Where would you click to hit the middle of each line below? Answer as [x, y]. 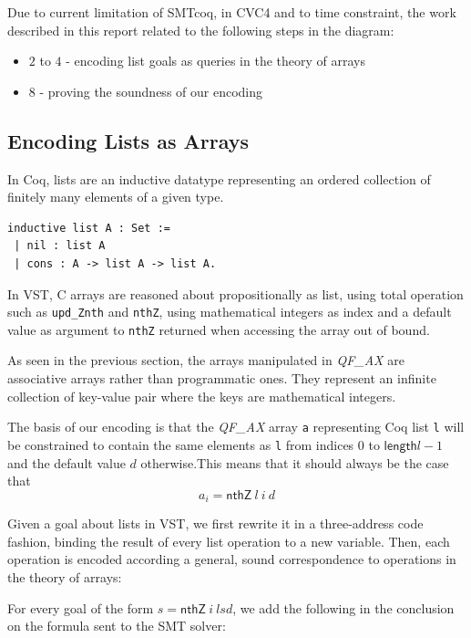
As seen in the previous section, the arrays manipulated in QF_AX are [206, 360]
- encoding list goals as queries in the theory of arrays [215, 61]
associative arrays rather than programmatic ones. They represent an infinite [222, 378]
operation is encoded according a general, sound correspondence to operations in [232, 559]
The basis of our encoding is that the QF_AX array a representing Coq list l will [236, 427]
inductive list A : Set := [89, 228]
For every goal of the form [81, 607]
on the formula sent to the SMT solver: [117, 626]
